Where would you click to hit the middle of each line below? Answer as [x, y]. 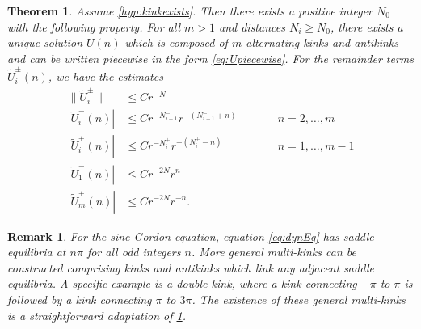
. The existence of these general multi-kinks [299, 299]
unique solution [45, 42]
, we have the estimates [105, 76]
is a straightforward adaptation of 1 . [97, 315]
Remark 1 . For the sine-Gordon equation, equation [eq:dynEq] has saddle [191, 236]
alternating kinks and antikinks [322, 42]
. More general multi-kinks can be [274, 252]
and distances [252, 26]
